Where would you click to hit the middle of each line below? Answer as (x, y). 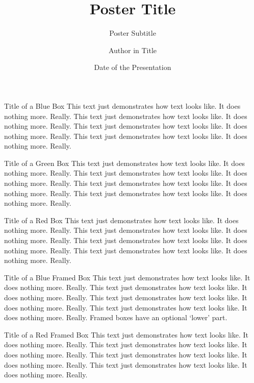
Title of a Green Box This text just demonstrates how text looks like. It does (125, 163)
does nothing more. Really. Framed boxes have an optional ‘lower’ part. (116, 317)
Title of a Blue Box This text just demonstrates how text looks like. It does (122, 105)
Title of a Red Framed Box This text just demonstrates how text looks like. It (126, 334)
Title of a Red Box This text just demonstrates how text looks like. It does (121, 220)
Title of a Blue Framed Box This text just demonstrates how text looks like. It (127, 277)
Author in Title (133, 50)
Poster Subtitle (133, 33)
